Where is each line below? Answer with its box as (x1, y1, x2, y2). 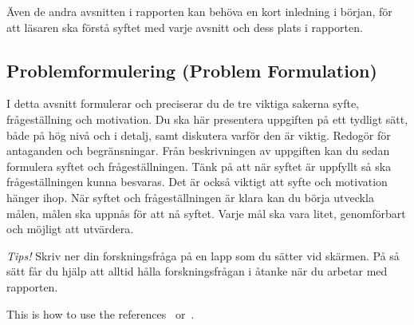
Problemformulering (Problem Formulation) (6, 57, 377, 82)
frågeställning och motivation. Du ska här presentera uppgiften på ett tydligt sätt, (6, 110, 408, 127)
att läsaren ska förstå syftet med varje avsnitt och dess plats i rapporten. (6, 18, 363, 35)
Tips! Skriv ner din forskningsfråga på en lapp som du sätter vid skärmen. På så (6, 247, 400, 264)
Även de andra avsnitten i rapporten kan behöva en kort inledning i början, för (6, 3, 392, 19)
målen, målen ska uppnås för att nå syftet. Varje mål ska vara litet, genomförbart (6, 204, 406, 221)
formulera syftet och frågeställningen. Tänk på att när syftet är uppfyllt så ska (6, 157, 392, 174)
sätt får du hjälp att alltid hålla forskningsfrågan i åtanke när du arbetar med (6, 263, 388, 279)
